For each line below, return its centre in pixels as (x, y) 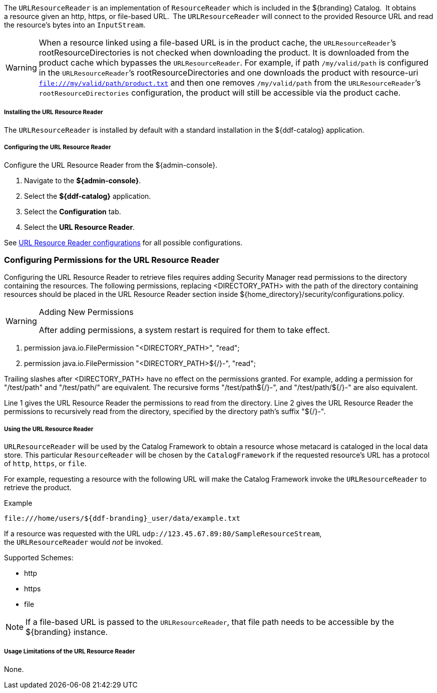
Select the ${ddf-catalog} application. (88, 196)
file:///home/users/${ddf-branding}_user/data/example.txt (122, 518)
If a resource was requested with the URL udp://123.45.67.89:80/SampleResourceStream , (163, 534)
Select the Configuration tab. (73, 211)
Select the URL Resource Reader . (80, 227)
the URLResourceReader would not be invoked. (84, 542)
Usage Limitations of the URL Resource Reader (70, 652)
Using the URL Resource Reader (49, 429)
